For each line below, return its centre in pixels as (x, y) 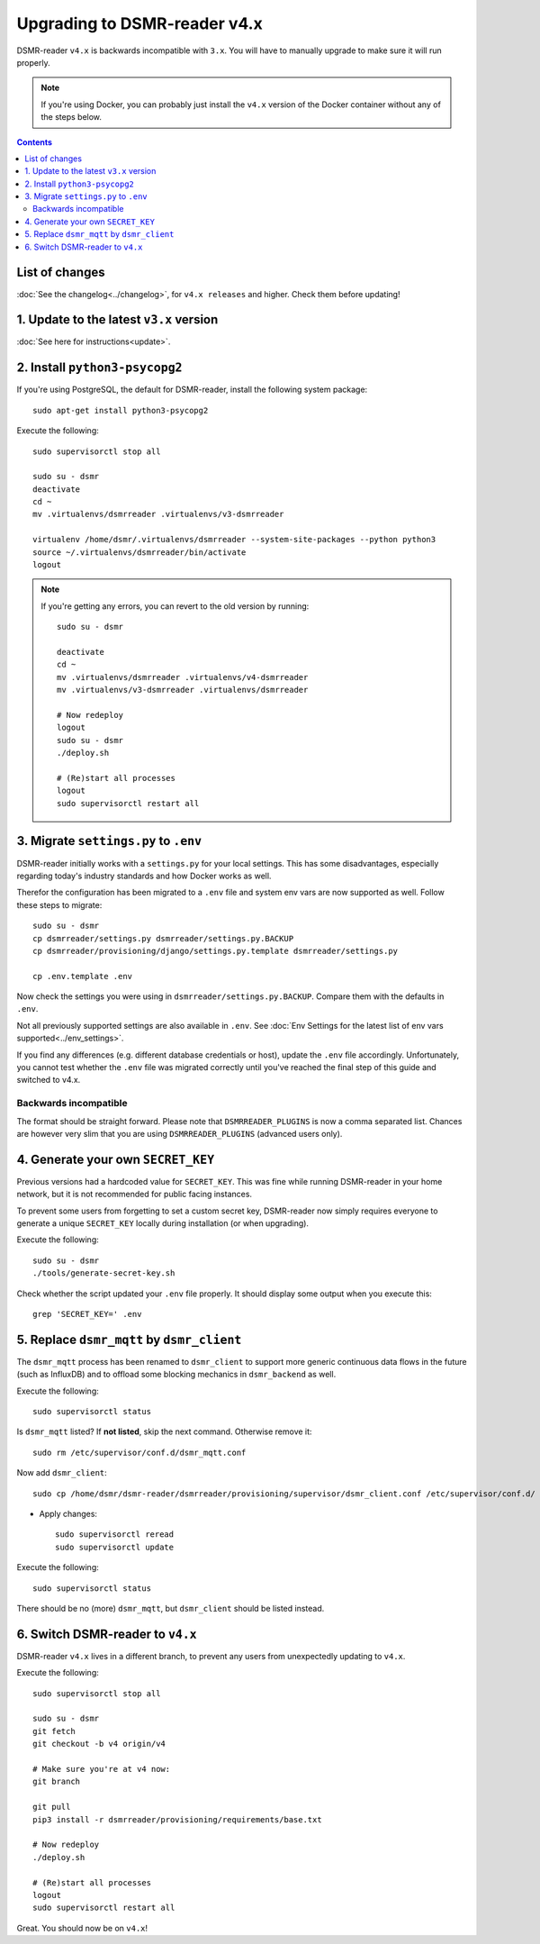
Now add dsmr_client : (62, 1473)
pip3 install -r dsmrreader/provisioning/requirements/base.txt (178, 1819)
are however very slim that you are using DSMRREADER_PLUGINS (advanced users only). (180, 1133)
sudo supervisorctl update (115, 1547)
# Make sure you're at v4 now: (102, 1769)
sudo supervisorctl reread (115, 1535)
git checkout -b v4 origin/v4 (99, 1744)
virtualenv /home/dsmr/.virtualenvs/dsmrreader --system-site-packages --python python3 (234, 540)
